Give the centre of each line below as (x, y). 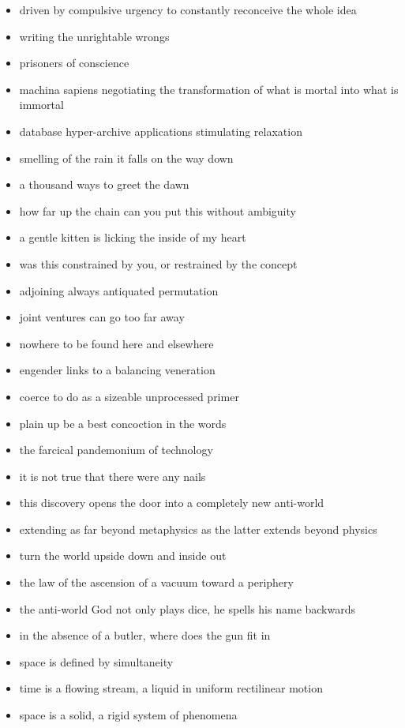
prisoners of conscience (74, 63)
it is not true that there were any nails (112, 476)
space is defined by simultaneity (96, 661)
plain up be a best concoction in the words (123, 423)
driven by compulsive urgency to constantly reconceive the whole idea (188, 9)
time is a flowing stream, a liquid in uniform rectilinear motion (171, 688)
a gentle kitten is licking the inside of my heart (133, 237)
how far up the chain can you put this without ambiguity (157, 210)
